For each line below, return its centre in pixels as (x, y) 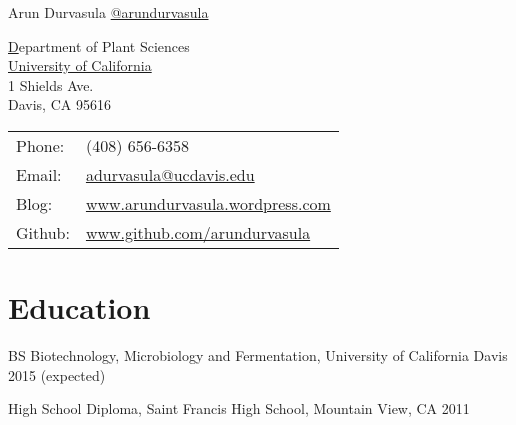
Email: (39, 174)
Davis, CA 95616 (59, 104)
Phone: (40, 145)
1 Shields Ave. (51, 84)
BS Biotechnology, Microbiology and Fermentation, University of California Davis (258, 355)
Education (79, 307)
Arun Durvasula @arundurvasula (108, 12)
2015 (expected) (57, 374)
